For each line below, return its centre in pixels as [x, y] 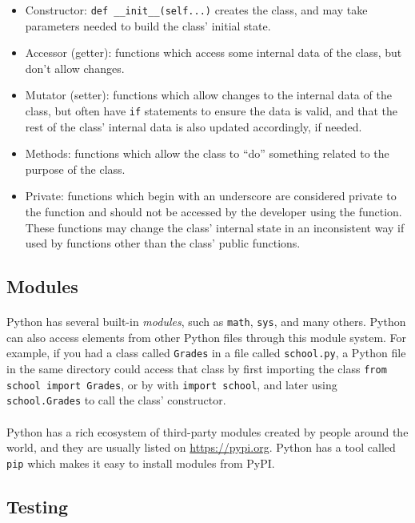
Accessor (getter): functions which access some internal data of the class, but [213, 52]
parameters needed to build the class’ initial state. [148, 25]
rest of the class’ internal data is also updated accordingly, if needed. [194, 126]
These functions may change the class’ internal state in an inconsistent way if [215, 227]
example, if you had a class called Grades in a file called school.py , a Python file [206, 353]
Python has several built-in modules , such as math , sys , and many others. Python [206, 322]
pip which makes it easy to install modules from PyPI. [141, 463]
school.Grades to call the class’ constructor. [116, 400]
